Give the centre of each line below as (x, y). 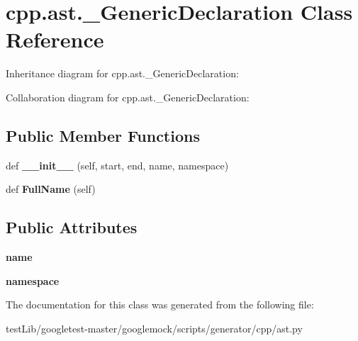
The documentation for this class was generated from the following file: (160, 304)
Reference (55, 39)
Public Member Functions (103, 135)
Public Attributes (72, 227)
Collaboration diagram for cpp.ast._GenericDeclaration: (128, 97)
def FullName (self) (51, 189)
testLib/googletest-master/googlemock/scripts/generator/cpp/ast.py (154, 328)
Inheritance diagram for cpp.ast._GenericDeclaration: (122, 73)
